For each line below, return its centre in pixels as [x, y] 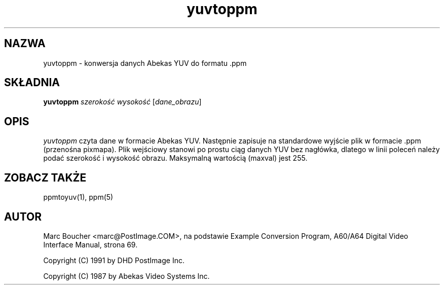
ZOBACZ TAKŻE [45, 177]
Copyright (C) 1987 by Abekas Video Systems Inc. [126, 276]
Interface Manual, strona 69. [90, 244]
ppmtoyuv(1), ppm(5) [78, 197]
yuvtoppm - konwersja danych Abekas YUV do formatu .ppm [145, 63]
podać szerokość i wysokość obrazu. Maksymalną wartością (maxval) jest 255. [175, 158]
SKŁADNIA [32, 83]
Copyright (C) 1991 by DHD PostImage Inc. [114, 260]
